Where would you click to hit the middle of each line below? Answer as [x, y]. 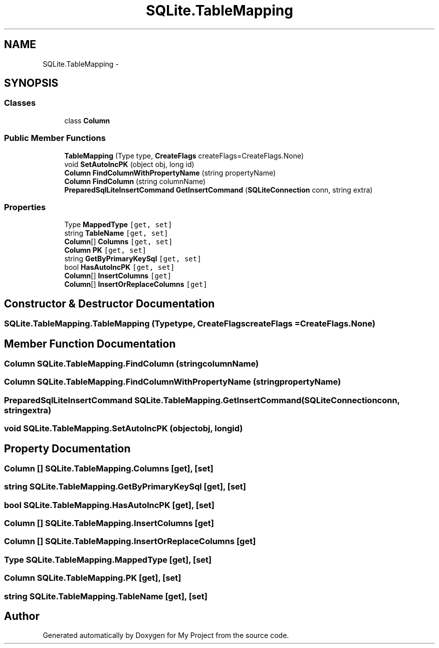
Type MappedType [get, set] [118, 225]
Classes [20, 103]
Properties [25, 207]
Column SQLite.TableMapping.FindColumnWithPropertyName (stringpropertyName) [173, 382]
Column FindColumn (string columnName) [135, 181]
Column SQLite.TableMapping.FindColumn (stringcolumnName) [132, 364]
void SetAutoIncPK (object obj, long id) [129, 164]
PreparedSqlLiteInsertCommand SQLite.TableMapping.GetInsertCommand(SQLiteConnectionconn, [202, 400]
